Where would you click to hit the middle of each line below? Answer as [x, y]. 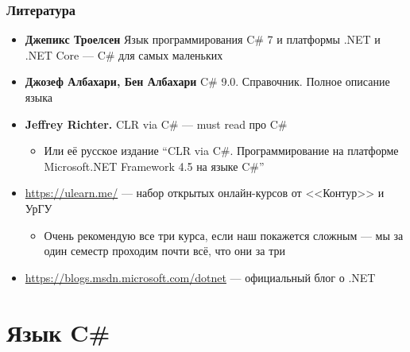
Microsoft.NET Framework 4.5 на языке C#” [154, 166]
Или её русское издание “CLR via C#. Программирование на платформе [221, 151]
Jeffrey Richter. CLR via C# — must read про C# [156, 124]
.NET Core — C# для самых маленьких [124, 54]
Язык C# [58, 332]
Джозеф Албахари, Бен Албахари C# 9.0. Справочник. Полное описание [207, 81]
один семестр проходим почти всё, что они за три [164, 251]
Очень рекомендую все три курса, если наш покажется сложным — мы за [224, 235]
